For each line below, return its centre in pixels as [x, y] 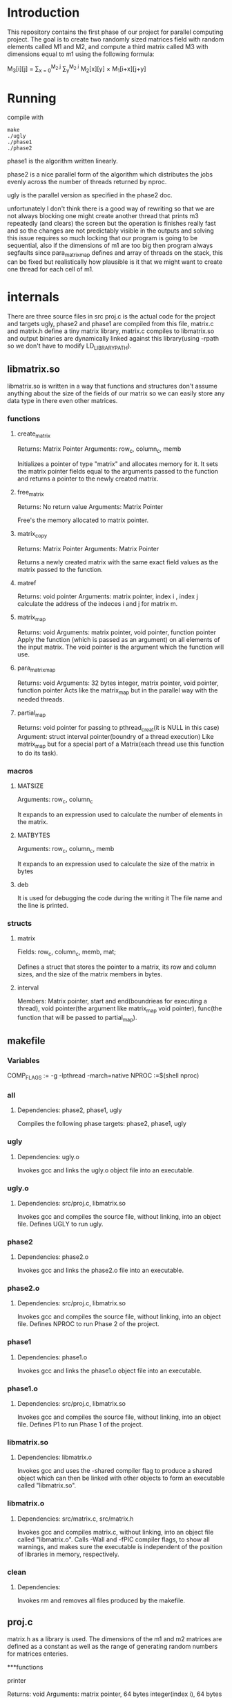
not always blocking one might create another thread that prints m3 [103, 216]
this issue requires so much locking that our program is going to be [103, 238]
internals [33, 297]
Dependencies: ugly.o [48, 1156]
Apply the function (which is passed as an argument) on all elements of [118, 639]
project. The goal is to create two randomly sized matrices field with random [116, 39]
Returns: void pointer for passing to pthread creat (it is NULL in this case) [118, 729]
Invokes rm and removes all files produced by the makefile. [101, 1600]
